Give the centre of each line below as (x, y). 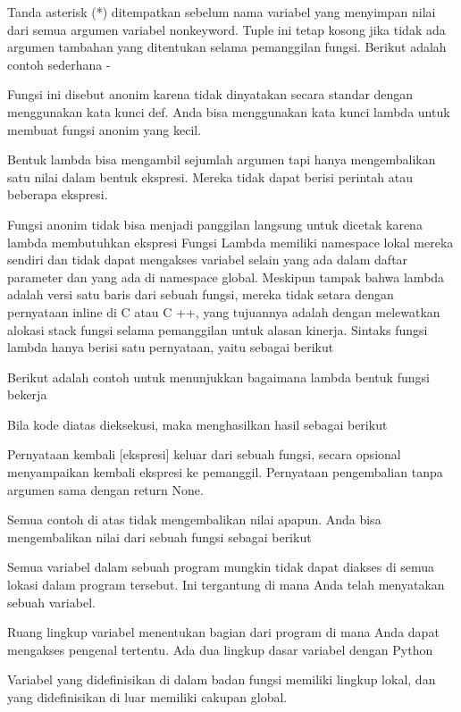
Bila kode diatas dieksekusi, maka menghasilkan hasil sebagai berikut (197, 424)
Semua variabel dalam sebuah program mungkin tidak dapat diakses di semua (221, 567)
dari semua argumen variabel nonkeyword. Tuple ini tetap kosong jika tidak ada (226, 29)
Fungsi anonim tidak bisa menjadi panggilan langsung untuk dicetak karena (215, 224)
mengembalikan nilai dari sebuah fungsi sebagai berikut (159, 536)
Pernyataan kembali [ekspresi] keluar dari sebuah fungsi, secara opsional (204, 454)
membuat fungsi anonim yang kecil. (105, 129)
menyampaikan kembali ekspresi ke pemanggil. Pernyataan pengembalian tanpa (225, 472)
